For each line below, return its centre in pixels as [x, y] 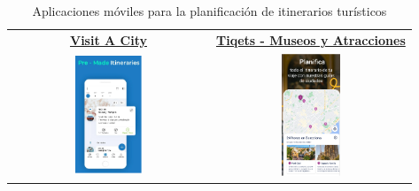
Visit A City [108, 39]
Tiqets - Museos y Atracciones [311, 39]
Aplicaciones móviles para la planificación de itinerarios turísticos [209, 11]
